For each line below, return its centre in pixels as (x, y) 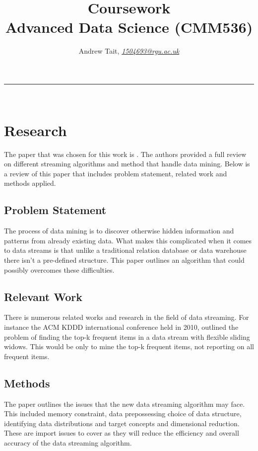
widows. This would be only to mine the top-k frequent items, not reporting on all (129, 346)
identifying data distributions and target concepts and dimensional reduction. (122, 423)
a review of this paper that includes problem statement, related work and (116, 173)
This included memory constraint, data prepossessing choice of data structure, (123, 413)
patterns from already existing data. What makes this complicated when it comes (128, 240)
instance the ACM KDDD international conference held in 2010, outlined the (121, 327)
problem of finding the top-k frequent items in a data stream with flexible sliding (127, 337)
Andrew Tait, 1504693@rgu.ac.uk (129, 51)
